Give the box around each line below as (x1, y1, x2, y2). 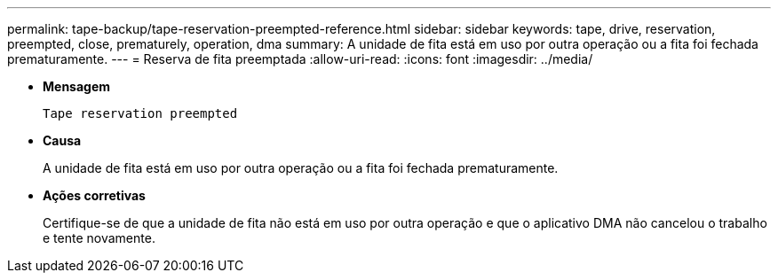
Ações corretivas (43, 188, 146, 203)
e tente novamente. (43, 230, 155, 245)
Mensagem (43, 79, 111, 94)
